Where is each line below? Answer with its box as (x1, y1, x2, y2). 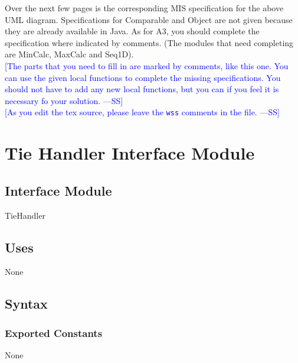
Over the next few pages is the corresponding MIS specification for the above (5, 2, 284, 14)
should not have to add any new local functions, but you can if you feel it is (5, 83, 279, 95)
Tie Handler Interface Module (5, 141, 255, 165)
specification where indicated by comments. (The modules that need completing (5, 36, 294, 48)
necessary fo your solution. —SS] (5, 94, 123, 106)
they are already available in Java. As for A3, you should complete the (5, 25, 260, 37)
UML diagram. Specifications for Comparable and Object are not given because (5, 13, 293, 25)
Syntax (5, 294, 48, 313)
